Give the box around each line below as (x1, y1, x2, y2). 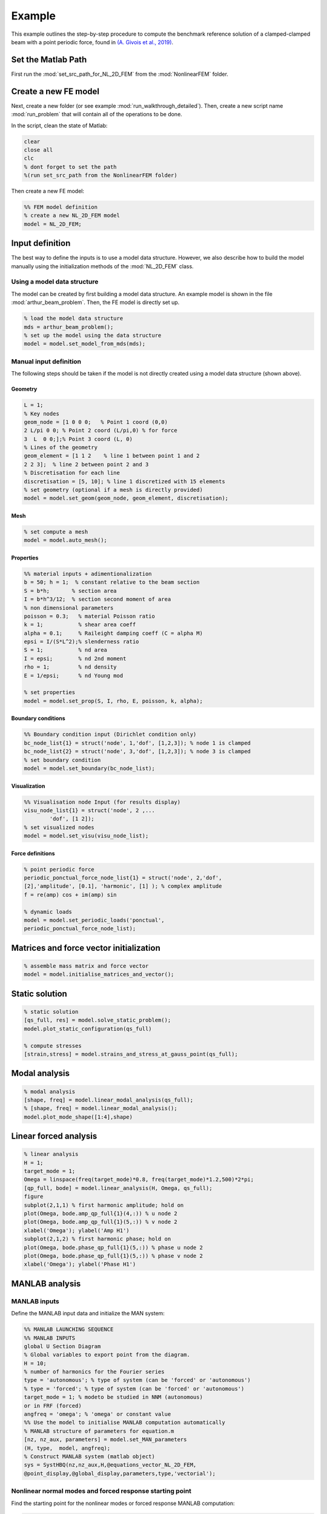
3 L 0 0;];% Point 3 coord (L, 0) (24, 435, 133, 442)
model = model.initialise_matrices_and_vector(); (24, 971, 174, 978)
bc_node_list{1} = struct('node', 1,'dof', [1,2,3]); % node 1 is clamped (24, 739, 251, 746)
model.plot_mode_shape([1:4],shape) (24, 1113, 133, 1120)
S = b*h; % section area (24, 587, 117, 594)
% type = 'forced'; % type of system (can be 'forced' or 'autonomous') (24, 1385, 245, 1392)
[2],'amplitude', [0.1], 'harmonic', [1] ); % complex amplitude (24, 883, 222, 890)
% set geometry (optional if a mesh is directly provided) (24, 486, 203, 494)
